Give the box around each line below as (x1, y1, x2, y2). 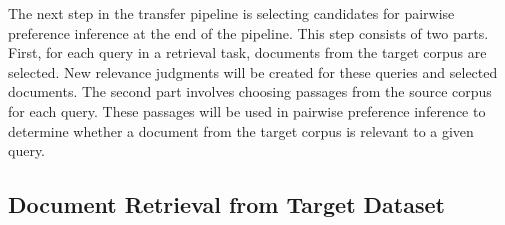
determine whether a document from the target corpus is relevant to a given (8, 120, 474, 141)
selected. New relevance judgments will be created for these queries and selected (8, 61, 498, 82)
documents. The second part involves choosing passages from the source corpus (8, 81, 492, 102)
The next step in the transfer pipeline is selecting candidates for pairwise (8, 3, 455, 23)
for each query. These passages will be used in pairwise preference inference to (8, 100, 486, 121)
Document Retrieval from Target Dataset (8, 189, 445, 220)
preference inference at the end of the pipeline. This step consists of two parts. (8, 22, 489, 43)
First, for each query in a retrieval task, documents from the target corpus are (8, 42, 487, 63)
